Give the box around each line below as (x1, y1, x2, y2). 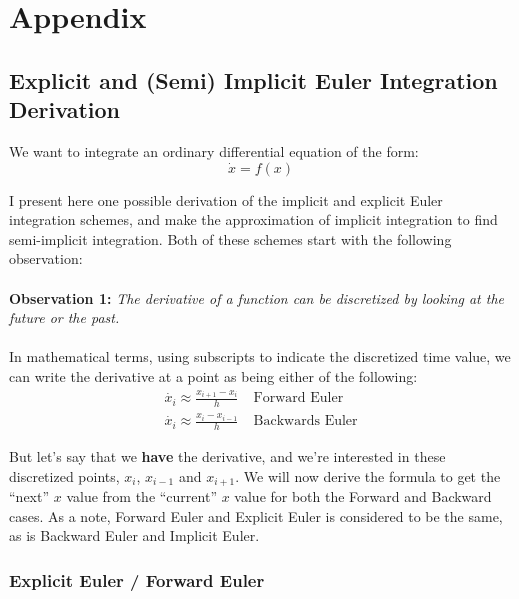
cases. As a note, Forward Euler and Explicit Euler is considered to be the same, (9, 505, 503, 526)
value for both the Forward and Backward (234, 486, 492, 507)
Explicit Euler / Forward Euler (9, 567, 265, 592)
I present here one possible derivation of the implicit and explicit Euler (9, 189, 443, 210)
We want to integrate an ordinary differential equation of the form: (9, 140, 419, 161)
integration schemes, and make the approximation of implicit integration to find (9, 209, 498, 230)
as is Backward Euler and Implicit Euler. (9, 525, 260, 546)
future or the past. (9, 307, 120, 328)
